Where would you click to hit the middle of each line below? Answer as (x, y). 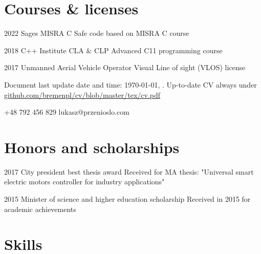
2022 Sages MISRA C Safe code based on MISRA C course (97, 33)
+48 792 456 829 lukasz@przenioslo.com (67, 112)
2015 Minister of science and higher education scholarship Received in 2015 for (127, 199)
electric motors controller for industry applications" (84, 182)
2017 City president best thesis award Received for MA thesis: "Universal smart (129, 171)
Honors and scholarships (92, 147)
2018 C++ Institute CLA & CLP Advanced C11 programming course (113, 50)
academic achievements (40, 209)
